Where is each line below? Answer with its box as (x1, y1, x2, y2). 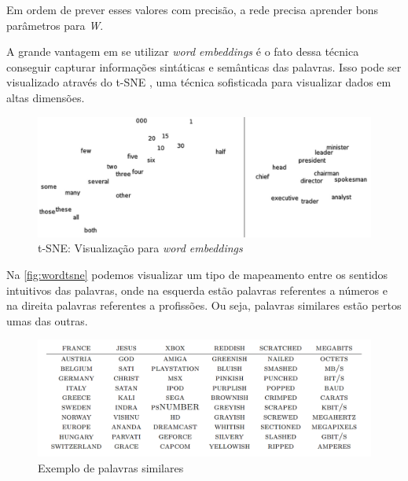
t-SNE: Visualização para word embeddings (38, 240, 243, 256)
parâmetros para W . (6, 17, 104, 33)
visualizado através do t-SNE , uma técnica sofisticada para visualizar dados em (6, 74, 391, 90)
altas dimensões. (6, 89, 85, 105)
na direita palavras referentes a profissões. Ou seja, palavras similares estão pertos (6, 297, 402, 314)
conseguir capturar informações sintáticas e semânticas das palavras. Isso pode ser (6, 58, 402, 75)
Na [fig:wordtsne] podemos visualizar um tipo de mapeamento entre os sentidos (6, 266, 388, 282)
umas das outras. (6, 312, 88, 329)
